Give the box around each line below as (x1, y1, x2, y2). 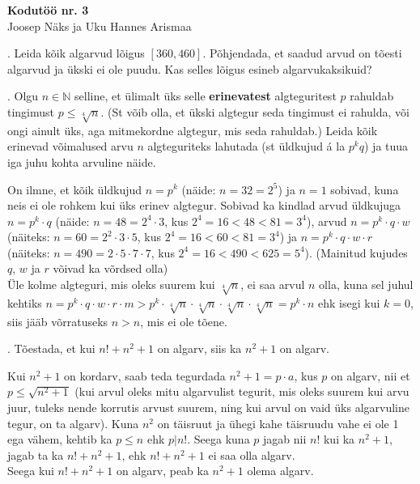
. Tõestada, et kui (7, 340, 95, 357)
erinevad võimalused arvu (7, 138, 134, 155)
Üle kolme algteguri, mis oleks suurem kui (7, 276, 215, 293)
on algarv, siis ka (157, 340, 242, 357)
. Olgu (7, 87, 39, 104)
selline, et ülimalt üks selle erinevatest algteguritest (74, 87, 337, 104)
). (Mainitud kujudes (304, 244, 408, 261)
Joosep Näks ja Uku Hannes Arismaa (7, 17, 192, 34)
